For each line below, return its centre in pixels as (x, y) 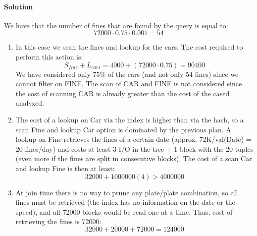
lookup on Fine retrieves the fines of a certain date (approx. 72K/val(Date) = (133, 139)
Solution (19, 6)
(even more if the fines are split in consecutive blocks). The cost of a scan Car (134, 158)
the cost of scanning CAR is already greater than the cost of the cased (123, 93)
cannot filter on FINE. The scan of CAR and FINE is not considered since (129, 84)
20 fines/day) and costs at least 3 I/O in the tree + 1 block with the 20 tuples (134, 148)
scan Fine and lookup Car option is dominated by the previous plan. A (123, 129)
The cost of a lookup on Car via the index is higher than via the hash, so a (129, 119)
